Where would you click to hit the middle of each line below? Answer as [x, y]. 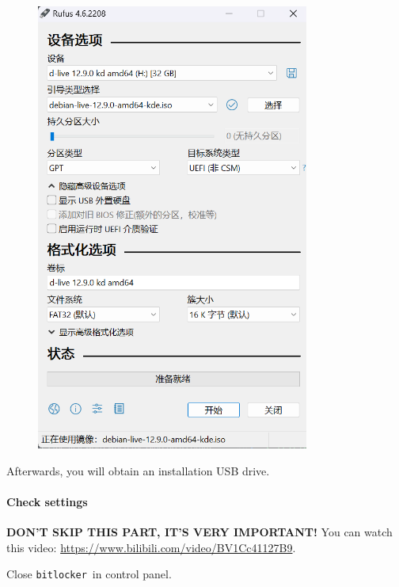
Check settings [47, 501]
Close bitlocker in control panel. [89, 574]
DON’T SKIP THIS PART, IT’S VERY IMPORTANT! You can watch [199, 532]
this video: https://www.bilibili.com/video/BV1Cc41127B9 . [151, 547]
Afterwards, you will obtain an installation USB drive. [138, 470]
